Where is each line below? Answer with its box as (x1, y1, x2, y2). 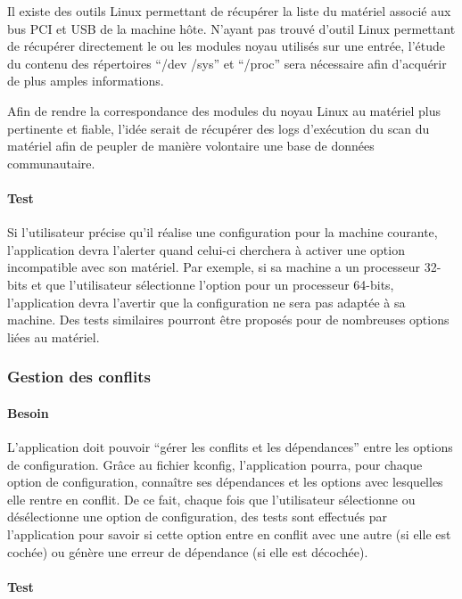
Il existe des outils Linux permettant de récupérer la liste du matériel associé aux (7, 2, 451, 20)
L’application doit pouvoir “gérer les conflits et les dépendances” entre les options (7, 437, 453, 455)
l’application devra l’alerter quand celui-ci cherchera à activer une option (7, 240, 405, 258)
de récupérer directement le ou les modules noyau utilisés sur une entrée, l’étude (7, 37, 445, 55)
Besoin (7, 403, 49, 422)
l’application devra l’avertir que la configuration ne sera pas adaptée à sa (7, 292, 406, 311)
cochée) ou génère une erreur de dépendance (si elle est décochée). (7, 542, 368, 561)
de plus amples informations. (7, 71, 164, 90)
